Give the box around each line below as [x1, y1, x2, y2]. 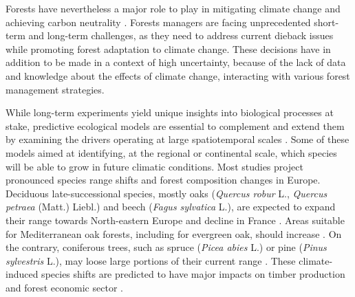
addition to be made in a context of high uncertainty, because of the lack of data [6, 55, 346, 69]
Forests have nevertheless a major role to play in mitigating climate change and [6, 1, 341, 15]
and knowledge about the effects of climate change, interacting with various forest [6, 68, 350, 82]
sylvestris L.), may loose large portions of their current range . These [6, 253, 296, 267]
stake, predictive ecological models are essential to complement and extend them [6, 118, 345, 133]
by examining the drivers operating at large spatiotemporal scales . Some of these [6, 132, 349, 146]
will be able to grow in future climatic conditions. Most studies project [6, 159, 303, 173]
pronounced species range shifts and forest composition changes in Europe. [6, 173, 321, 187]
